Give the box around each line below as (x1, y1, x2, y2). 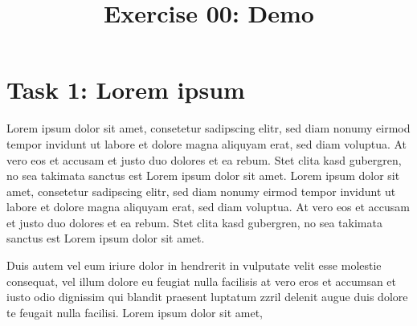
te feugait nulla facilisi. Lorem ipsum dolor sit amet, (6, 304, 264, 320)
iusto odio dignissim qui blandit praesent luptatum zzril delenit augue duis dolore (6, 288, 408, 305)
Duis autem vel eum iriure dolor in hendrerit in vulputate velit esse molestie (6, 257, 382, 274)
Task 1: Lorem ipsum (6, 73, 245, 106)
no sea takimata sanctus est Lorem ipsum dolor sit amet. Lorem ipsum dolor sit (6, 167, 400, 184)
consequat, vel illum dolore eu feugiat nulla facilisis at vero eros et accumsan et (6, 272, 397, 289)
